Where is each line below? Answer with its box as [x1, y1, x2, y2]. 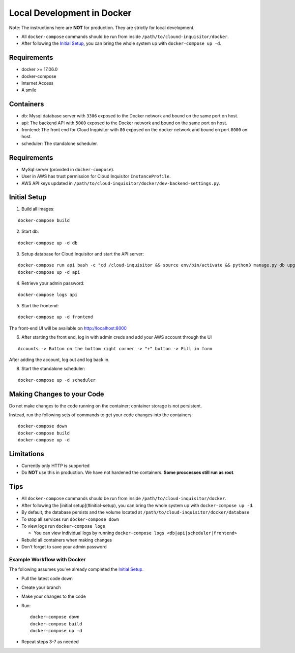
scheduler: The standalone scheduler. [21, 141, 98, 146]
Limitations [9, 450, 44, 458]
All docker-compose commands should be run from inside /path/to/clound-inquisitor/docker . [21, 34, 229, 39]
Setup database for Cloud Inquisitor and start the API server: [21, 251, 144, 257]
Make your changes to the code [21, 593, 86, 599]
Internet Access [21, 80, 54, 86]
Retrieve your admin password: [21, 280, 85, 286]
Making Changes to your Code [9, 390, 104, 398]
